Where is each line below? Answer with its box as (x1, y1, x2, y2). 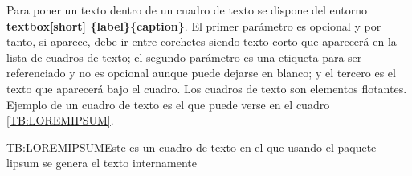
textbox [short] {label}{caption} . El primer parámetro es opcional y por (6, 17, 381, 34)
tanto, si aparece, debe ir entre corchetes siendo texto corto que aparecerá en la (6, 33, 397, 50)
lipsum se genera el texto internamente (6, 154, 198, 171)
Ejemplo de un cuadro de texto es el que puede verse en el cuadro (6, 96, 330, 113)
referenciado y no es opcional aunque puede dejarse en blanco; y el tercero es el (6, 64, 396, 81)
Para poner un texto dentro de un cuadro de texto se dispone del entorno (6, 2, 367, 18)
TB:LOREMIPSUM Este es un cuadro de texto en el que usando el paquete (6, 138, 377, 155)
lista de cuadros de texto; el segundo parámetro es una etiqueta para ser (6, 48, 362, 65)
